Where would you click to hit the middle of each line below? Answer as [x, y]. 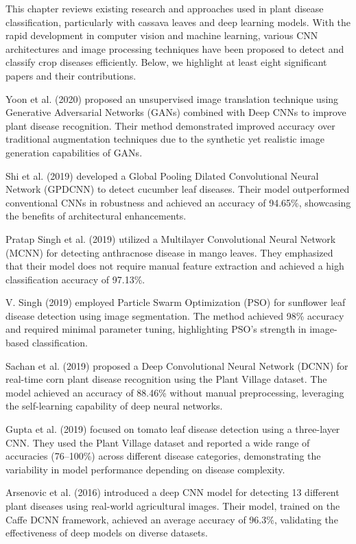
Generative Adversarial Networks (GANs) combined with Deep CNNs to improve [176, 112]
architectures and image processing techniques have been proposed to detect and [175, 48]
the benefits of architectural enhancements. [96, 216]
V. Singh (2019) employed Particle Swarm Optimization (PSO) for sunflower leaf [176, 302]
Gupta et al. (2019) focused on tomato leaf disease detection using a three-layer [173, 429]
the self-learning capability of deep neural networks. [114, 406]
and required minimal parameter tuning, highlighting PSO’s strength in [156, 329]
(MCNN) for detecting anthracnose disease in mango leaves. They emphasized [169, 252]
